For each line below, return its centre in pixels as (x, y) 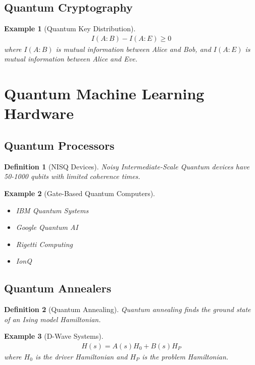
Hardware (39, 113)
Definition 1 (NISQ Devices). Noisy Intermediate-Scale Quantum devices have (127, 166)
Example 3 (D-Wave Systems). (54, 336)
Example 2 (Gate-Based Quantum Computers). (80, 193)
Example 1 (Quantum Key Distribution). (70, 28)
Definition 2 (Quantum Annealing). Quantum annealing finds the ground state (127, 309)
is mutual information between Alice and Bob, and (133, 49)
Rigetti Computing (44, 244)
